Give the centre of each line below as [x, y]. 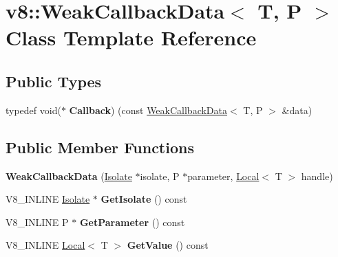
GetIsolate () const [144, 199]
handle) [317, 176]
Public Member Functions [100, 147]
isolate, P [160, 176]
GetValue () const [168, 245]
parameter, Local [223, 176]
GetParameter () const [132, 222]
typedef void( [33, 110]
